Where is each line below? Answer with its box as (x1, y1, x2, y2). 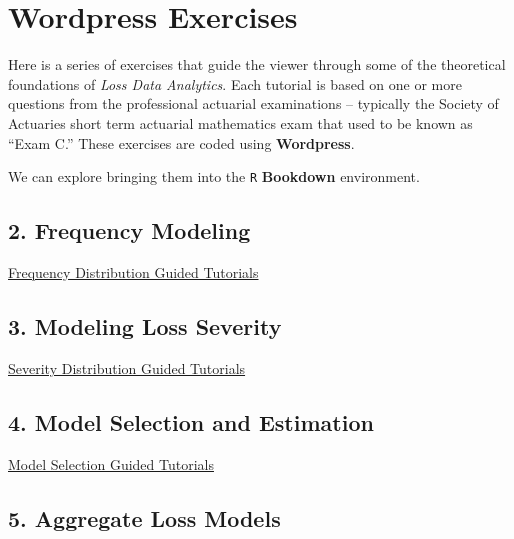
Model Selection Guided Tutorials (8, 453, 214, 474)
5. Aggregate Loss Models (8, 502, 281, 533)
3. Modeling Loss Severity (8, 310, 282, 341)
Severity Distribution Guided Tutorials (8, 357, 246, 378)
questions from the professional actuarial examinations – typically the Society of (8, 93, 499, 114)
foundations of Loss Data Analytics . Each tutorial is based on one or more (8, 73, 462, 94)
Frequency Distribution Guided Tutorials (8, 261, 259, 282)
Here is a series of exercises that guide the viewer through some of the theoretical (8, 54, 506, 75)
